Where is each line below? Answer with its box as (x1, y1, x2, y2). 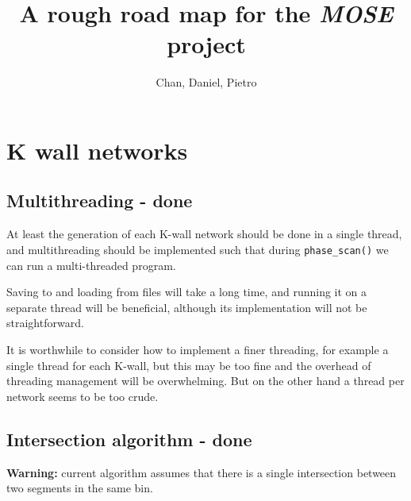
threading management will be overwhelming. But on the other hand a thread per (6, 372, 405, 389)
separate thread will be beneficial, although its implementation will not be (6, 299, 367, 315)
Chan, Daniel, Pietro (156, 74, 257, 91)
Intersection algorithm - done (6, 426, 252, 451)
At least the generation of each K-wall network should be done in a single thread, (6, 225, 402, 242)
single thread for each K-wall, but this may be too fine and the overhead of (6, 356, 371, 373)
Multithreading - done (6, 188, 193, 213)
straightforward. (6, 314, 84, 331)
